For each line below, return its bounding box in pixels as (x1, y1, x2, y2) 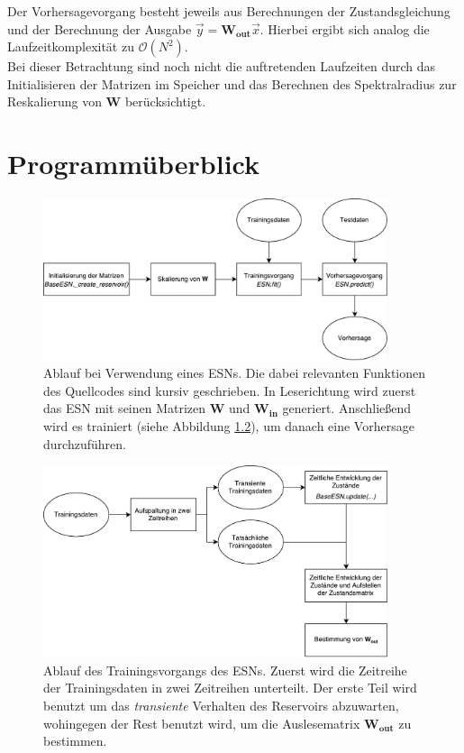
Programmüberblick (7, 145, 260, 182)
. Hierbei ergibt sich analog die (259, 19, 430, 38)
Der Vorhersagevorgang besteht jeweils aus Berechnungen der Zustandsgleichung (7, 2, 450, 20)
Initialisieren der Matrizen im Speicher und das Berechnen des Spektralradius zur (7, 74, 457, 93)
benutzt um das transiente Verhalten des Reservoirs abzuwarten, (43, 696, 399, 715)
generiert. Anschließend (282, 399, 412, 418)
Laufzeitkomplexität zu (7, 37, 134, 56)
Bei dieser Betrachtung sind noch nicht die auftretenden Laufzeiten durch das (7, 57, 436, 76)
